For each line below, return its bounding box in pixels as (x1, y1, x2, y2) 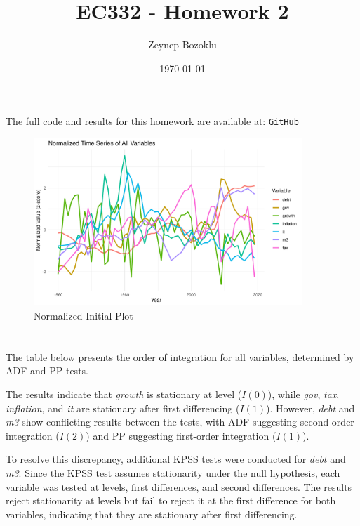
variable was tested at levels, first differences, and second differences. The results (6, 479, 352, 494)
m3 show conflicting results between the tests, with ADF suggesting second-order (6, 414, 354, 429)
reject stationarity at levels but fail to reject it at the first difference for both (6, 493, 336, 508)
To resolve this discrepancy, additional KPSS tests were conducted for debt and (6, 452, 346, 466)
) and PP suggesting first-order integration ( (86, 428, 276, 442)
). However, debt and (266, 400, 355, 415)
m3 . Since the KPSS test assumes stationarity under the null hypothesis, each (6, 465, 340, 480)
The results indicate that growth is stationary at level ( (6, 387, 242, 402)
